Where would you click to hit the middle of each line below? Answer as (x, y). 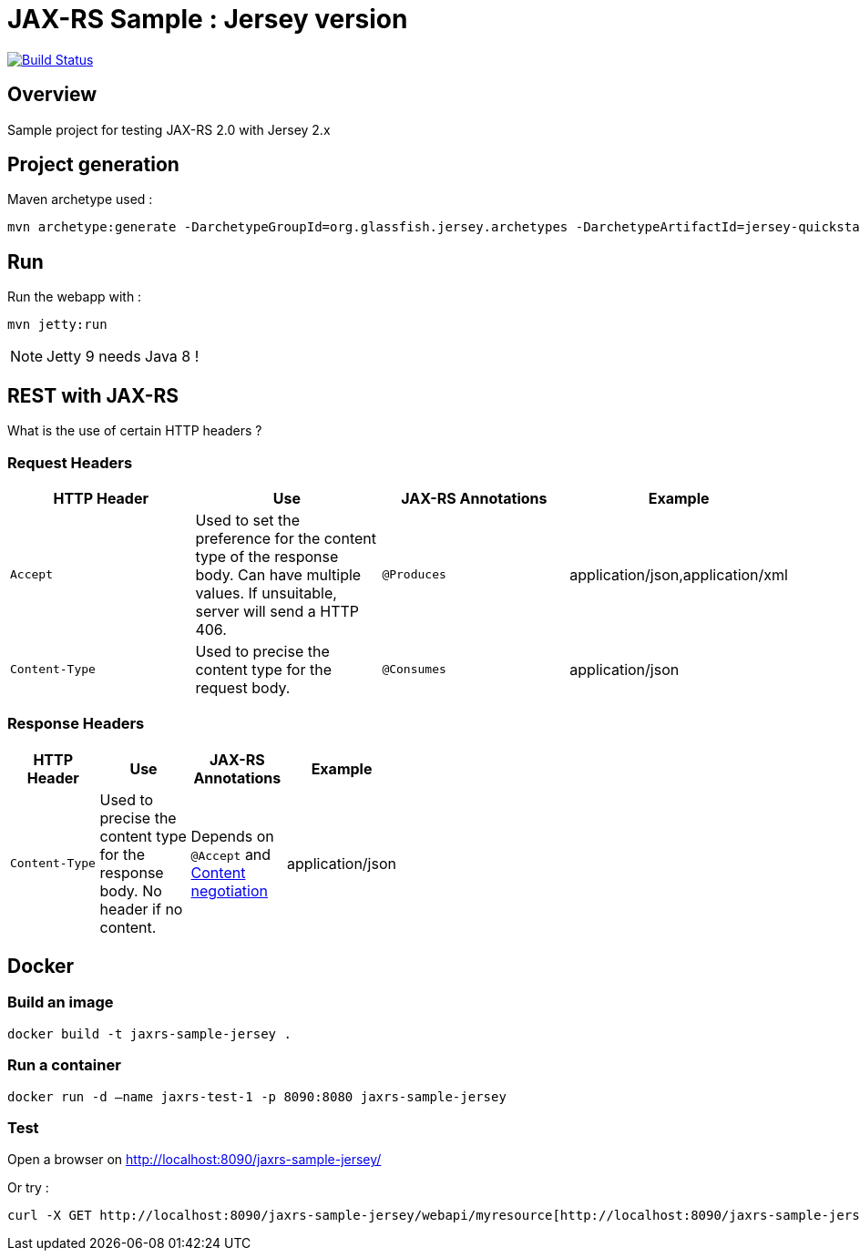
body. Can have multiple (278, 574)
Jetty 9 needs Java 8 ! (123, 357)
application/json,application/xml (679, 574)
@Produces (414, 575)
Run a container (64, 1065)
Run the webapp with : (75, 297)
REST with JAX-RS (93, 395)
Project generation (93, 165)
